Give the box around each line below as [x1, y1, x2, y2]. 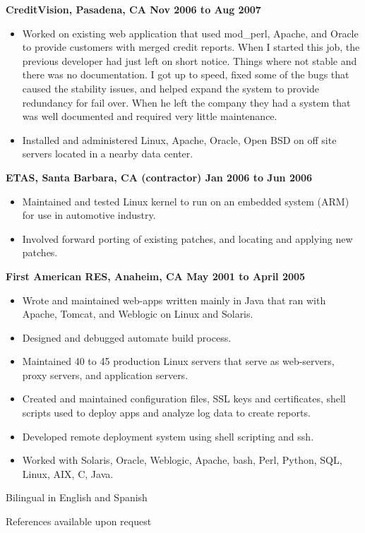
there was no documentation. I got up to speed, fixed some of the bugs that [22, 67, 349, 82]
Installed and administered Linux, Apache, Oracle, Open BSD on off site [22, 132, 337, 147]
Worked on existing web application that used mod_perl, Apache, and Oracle [22, 25, 359, 40]
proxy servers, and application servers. [22, 367, 189, 382]
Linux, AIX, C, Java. [22, 466, 114, 481]
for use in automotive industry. [22, 208, 156, 222]
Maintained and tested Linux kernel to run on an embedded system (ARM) [22, 193, 349, 208]
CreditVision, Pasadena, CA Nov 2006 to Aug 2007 [6, 2, 261, 16]
